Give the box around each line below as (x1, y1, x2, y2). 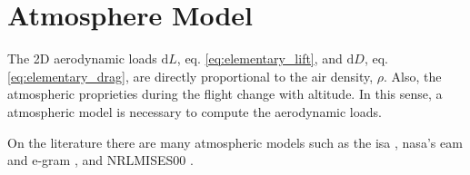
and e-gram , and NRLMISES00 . (7, 151, 194, 170)
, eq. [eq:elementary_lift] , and (176, 49, 343, 68)
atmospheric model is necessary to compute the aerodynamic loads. (7, 102, 382, 121)
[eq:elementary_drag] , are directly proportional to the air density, (7, 66, 374, 85)
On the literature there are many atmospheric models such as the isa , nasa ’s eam (7, 132, 463, 151)
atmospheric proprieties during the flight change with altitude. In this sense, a (7, 84, 443, 103)
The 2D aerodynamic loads (7, 49, 157, 68)
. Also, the (384, 66, 442, 85)
